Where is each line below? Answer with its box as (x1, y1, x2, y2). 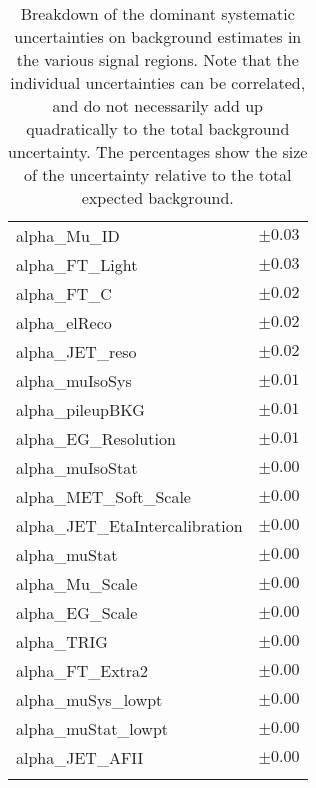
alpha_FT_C (16, 282, 112, 305)
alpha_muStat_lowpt (16, 717, 169, 740)
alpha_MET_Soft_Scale (16, 485, 191, 508)
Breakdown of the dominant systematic (20, 2, 295, 25)
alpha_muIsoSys (16, 369, 132, 392)
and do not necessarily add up (52, 94, 263, 117)
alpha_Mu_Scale (16, 572, 138, 595)
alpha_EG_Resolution (16, 427, 176, 450)
